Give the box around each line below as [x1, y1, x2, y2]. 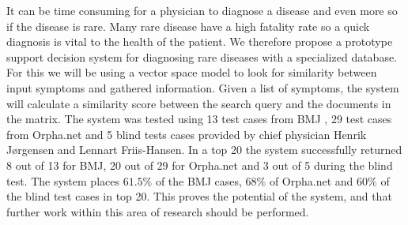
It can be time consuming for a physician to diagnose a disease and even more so [6, 2, 398, 18]
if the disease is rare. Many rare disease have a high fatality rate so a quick [6, 17, 370, 34]
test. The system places [6, 172, 119, 189]
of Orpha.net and [269, 172, 353, 189]
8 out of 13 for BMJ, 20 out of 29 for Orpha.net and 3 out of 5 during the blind [6, 156, 393, 173]
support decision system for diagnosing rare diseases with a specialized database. [6, 48, 398, 65]
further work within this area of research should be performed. [6, 203, 309, 219]
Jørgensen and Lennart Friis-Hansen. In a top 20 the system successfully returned [6, 141, 402, 158]
